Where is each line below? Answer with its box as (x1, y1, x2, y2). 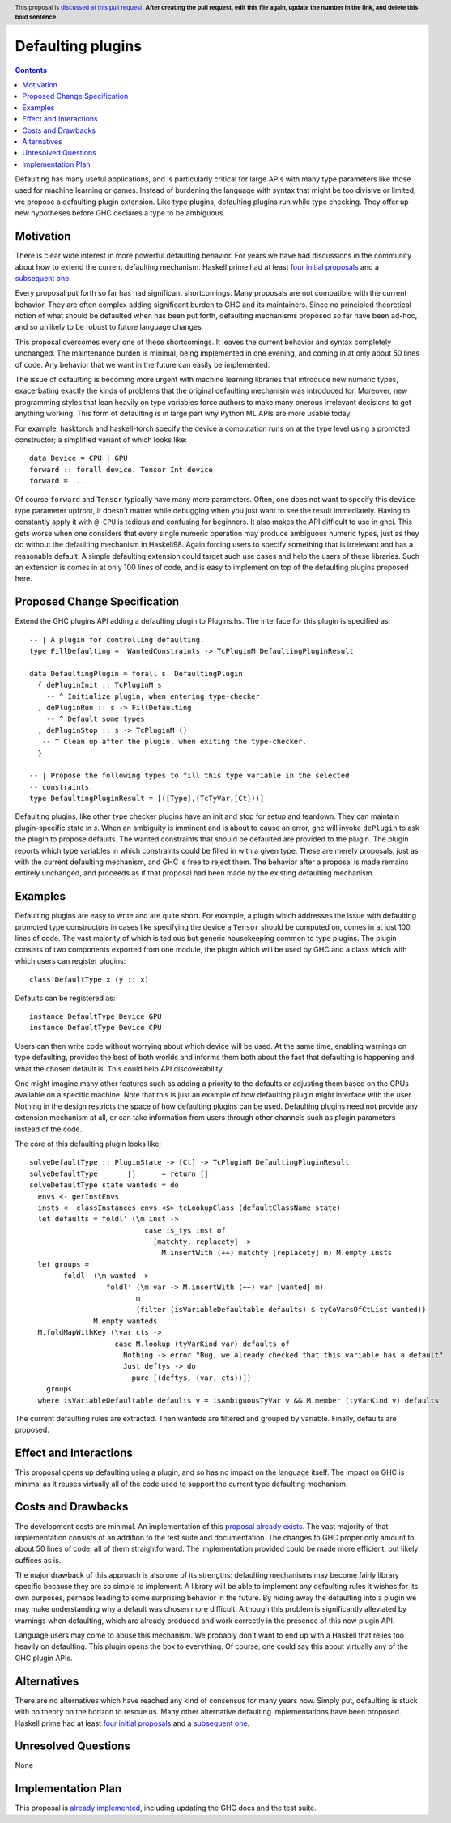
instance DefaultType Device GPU (29, 1012, 162, 1021)
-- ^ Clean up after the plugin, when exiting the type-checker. (41, 737, 307, 747)
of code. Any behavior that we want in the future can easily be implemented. (15, 360, 270, 369)
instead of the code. (15, 1124, 83, 1134)
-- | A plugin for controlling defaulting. (29, 635, 205, 644)
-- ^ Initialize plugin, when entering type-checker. (45, 692, 265, 701)
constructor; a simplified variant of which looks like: (15, 435, 188, 445)
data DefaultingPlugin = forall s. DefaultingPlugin (29, 669, 243, 678)
